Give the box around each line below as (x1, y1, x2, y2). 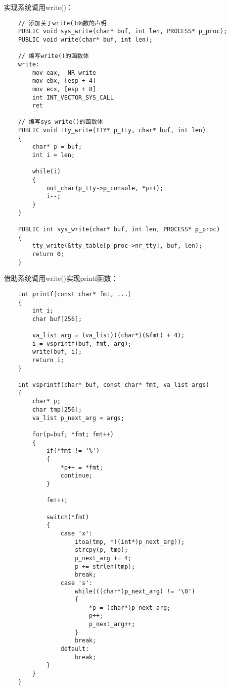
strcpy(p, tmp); (75, 546, 128, 554)
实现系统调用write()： (4, 2, 74, 12)
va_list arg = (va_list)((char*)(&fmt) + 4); (32, 332, 185, 339)
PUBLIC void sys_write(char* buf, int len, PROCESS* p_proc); (18, 28, 228, 35)
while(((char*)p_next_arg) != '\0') (75, 587, 195, 595)
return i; (32, 357, 64, 364)
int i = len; (32, 152, 75, 159)
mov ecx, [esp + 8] (32, 85, 96, 93)
